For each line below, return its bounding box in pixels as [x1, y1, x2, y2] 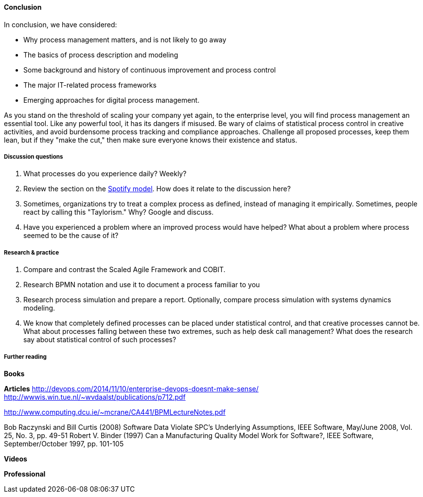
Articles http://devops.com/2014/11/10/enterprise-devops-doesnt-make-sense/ [4, 384, 259, 393]
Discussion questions [4, 153, 63, 160]
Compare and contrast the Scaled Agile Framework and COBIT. [23, 265, 226, 274]
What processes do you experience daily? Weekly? [23, 169, 187, 178]
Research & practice [4, 249, 59, 256]
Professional [4, 469, 46, 478]
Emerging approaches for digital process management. [23, 95, 200, 104]
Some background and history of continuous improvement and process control [23, 65, 276, 74]
